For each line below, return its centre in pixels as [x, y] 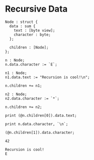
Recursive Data [36, 9]
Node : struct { [21, 22]
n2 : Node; [16, 94]
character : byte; [32, 35]
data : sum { [23, 26]
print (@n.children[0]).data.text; [41, 115]
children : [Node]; [29, 47]
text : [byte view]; [34, 30]
